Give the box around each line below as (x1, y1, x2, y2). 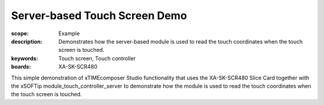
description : (11, 38, 43, 45)
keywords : (11, 54, 38, 62)
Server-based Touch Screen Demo (11, 9, 187, 22)
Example (58, 30, 80, 37)
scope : (11, 30, 29, 37)
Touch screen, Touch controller (58, 54, 136, 62)
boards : (11, 63, 31, 70)
